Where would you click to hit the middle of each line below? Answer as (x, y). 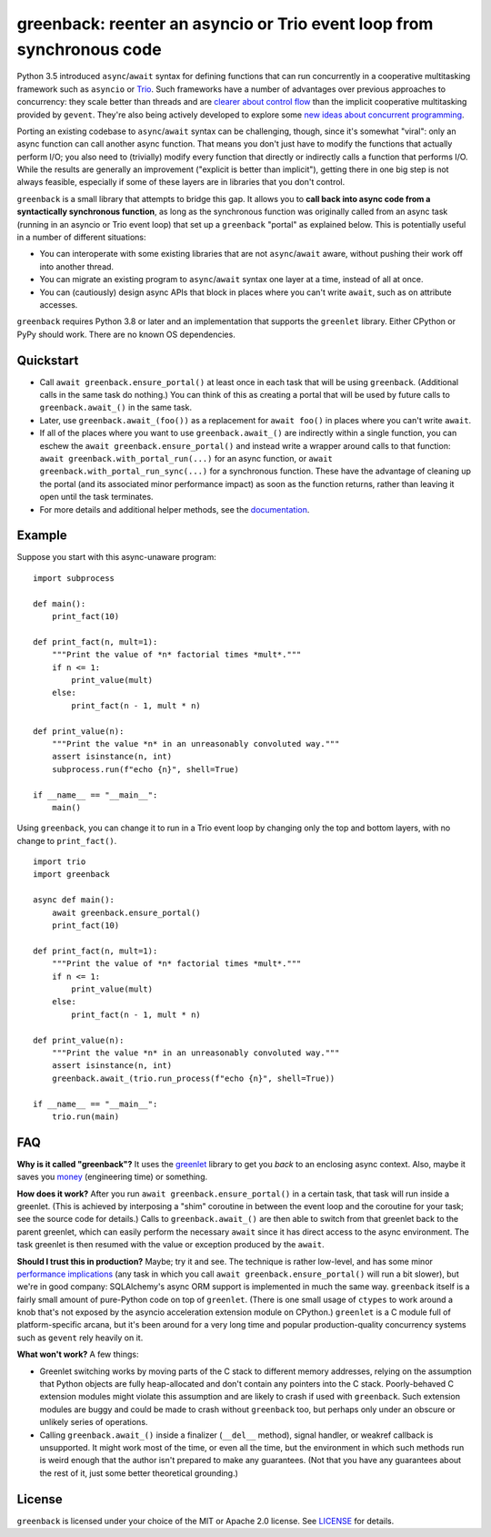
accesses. (59, 304)
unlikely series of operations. (94, 1422)
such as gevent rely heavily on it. (80, 1338)
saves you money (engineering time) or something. (112, 1177)
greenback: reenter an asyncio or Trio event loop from (225, 24)
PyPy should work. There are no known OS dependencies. (126, 334)
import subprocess (74, 578)
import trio (60, 862)
